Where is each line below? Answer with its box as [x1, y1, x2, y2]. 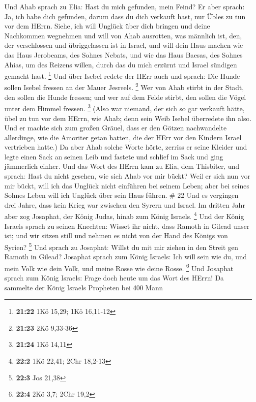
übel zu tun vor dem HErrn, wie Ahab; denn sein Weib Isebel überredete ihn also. [4, 113, 252, 123]
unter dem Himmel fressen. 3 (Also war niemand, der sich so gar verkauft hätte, [4, 102, 245, 113]
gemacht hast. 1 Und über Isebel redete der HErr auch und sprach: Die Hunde [4, 69, 240, 81]
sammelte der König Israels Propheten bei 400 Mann [4, 282, 163, 292]
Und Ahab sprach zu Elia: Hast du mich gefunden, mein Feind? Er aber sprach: [4, 1, 245, 11]
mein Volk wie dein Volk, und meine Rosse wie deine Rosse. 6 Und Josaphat [4, 261, 234, 273]
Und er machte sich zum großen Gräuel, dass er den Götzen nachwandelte [4, 123, 227, 133]
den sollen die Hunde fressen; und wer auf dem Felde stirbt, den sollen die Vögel [4, 92, 246, 102]
